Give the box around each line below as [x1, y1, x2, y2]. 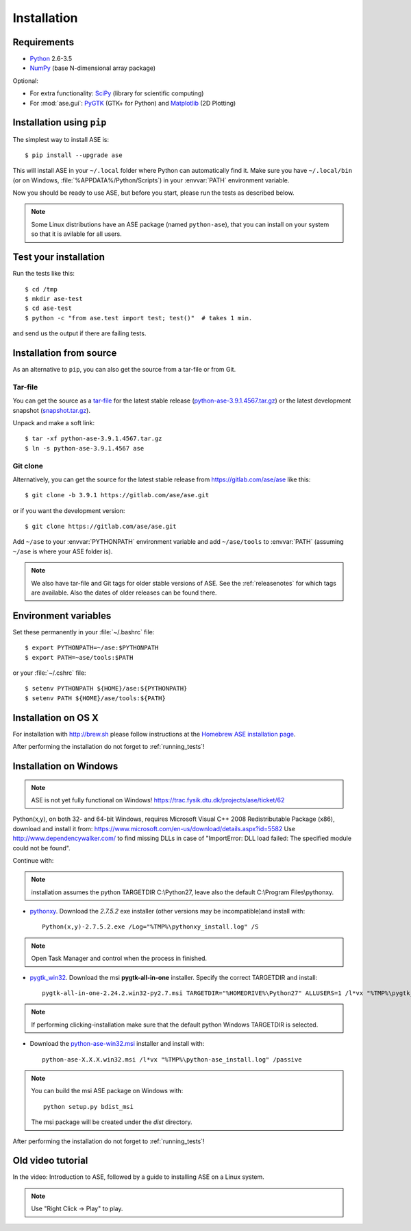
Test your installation [12, 251, 105, 263]
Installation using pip [12, 117, 107, 128]
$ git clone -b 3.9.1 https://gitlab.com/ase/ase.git [25, 491, 209, 499]
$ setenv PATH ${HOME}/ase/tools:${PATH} [25, 694, 166, 702]
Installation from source [12, 347, 117, 359]
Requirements [12, 36, 75, 48]
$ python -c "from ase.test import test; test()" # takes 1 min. [25, 314, 253, 322]
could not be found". [12, 844, 71, 852]
